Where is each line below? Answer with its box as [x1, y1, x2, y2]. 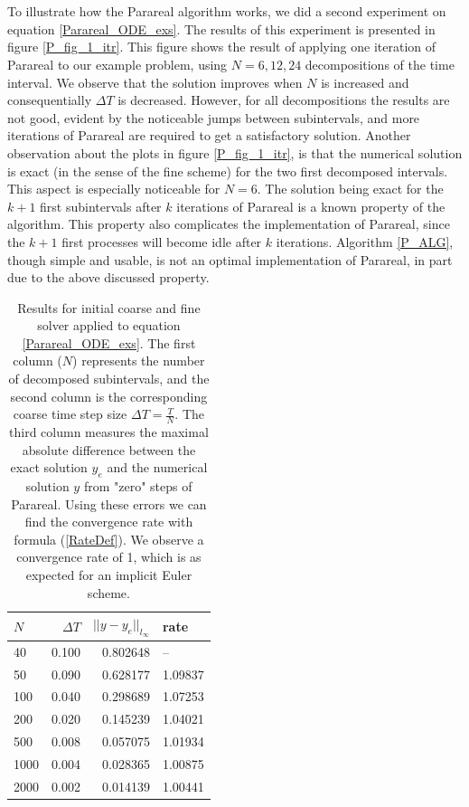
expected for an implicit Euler [25, 565, 192, 584]
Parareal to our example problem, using [7, 54, 228, 73]
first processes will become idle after [61, 232, 262, 251]
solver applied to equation [37, 316, 181, 335]
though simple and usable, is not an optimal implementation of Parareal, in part [7, 250, 453, 269]
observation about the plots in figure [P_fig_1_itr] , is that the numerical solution [7, 143, 463, 162]
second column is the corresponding [10, 386, 208, 405]
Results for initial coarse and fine [17, 298, 201, 317]
